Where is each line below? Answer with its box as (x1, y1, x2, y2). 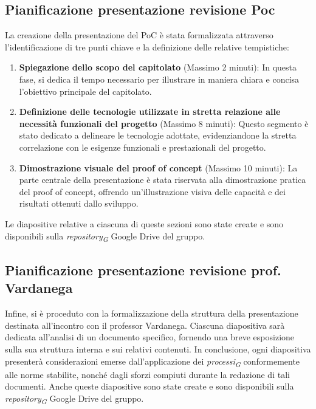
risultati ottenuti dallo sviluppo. (19, 197, 139, 210)
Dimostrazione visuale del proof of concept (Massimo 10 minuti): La (19, 161, 298, 174)
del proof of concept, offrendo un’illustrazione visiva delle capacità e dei (19, 185, 286, 198)
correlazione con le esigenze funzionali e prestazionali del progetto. (19, 140, 266, 153)
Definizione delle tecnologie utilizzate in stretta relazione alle (19, 105, 281, 118)
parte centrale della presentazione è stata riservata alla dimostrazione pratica (19, 173, 306, 186)
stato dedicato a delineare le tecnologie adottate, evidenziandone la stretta (19, 129, 297, 142)
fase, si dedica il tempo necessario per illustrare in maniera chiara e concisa (19, 72, 300, 85)
